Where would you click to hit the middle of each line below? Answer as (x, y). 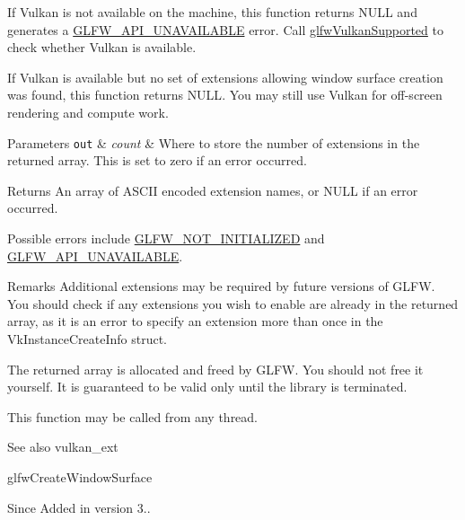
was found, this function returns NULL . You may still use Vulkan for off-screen (225, 95)
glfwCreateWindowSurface (80, 476)
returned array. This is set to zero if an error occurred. (157, 160)
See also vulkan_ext (63, 447)
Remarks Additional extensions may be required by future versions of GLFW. (221, 286)
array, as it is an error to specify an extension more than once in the (195, 321)
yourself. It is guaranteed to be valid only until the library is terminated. (207, 387)
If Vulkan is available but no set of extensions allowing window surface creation (225, 77)
